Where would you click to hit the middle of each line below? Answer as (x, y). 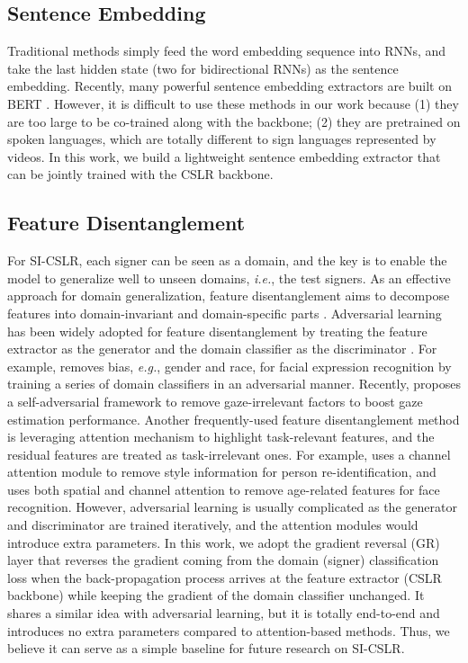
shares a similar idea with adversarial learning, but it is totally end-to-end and (224, 613)
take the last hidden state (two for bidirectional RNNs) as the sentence (203, 68)
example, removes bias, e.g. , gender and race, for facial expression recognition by (229, 366)
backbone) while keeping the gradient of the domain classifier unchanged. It (216, 595)
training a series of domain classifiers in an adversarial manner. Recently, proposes (234, 384)
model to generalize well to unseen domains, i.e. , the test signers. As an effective (229, 278)
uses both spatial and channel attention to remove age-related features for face (224, 489)
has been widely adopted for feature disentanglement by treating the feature (217, 331)
